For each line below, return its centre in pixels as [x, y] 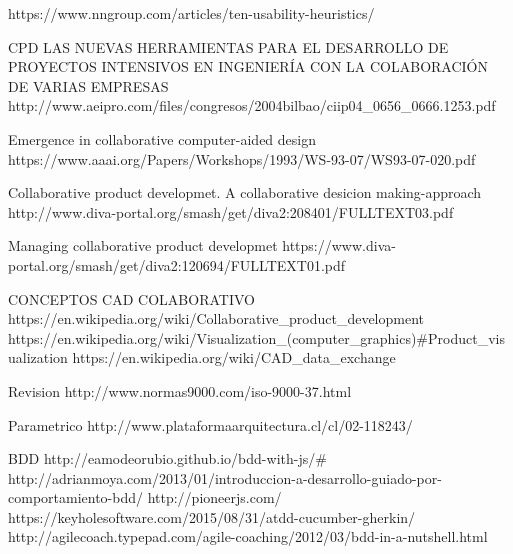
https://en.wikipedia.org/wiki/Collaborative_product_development [216, 318]
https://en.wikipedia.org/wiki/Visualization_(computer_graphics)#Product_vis [256, 337]
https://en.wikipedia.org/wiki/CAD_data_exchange [234, 357]
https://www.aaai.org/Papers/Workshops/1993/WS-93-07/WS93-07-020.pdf [242, 158]
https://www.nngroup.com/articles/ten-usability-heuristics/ [191, 13]
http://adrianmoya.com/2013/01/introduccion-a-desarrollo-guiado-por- [225, 477]
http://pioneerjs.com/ [214, 497]
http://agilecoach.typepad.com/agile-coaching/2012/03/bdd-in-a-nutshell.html [248, 536]
